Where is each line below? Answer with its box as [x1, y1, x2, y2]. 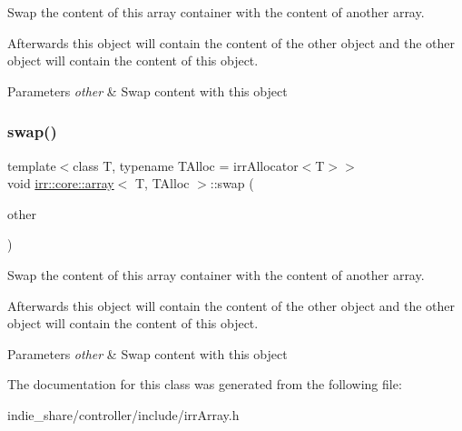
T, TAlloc [135, 174, 190, 193]
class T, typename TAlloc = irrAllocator [73, 155, 299, 175]
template [7, 155, 56, 175]
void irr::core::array [7, 174, 114, 193]
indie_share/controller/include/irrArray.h [7, 405, 240, 424]
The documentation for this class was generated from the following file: [7, 375, 402, 394]
